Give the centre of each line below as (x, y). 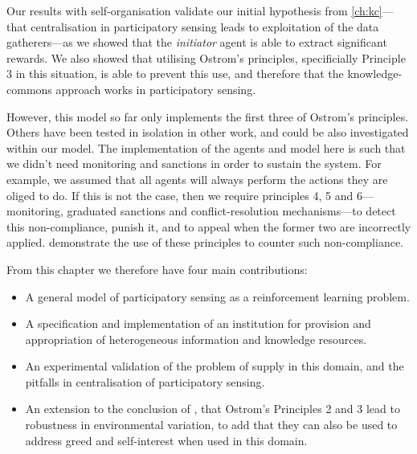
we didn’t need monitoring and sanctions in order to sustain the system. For (194, 164)
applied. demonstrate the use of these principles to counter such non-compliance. (205, 242)
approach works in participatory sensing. (156, 89)
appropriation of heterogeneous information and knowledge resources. (196, 339)
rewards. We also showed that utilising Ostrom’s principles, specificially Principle (206, 57)
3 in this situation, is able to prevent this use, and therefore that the (175, 74)
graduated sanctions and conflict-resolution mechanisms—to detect (231, 211)
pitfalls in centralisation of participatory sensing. (145, 381)
